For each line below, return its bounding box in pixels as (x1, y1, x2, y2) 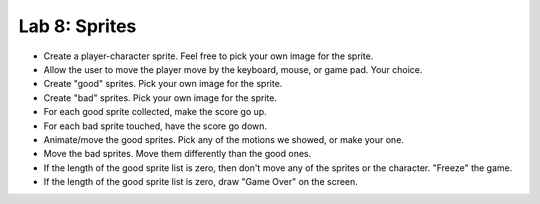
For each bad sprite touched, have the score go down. (43, 120, 268, 132)
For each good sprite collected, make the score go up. (43, 106, 267, 118)
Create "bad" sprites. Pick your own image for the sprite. (43, 91, 277, 104)
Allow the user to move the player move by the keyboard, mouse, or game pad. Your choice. (43, 63, 423, 75)
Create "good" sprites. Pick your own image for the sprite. (43, 78, 283, 90)
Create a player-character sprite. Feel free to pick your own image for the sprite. (43, 50, 374, 62)
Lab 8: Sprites (18, 15, 137, 37)
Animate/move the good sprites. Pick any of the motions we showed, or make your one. (43, 133, 405, 145)
